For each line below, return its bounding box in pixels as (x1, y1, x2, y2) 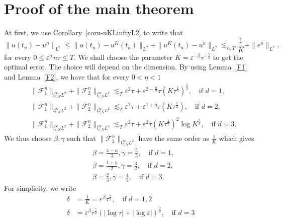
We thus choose (4, 133, 52, 143)
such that (67, 133, 96, 143)
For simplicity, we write (4, 183, 76, 193)
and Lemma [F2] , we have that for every (4, 71, 129, 82)
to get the (213, 51, 243, 62)
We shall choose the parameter (78, 51, 173, 62)
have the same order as (138, 133, 210, 143)
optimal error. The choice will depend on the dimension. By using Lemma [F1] (4, 61, 247, 72)
